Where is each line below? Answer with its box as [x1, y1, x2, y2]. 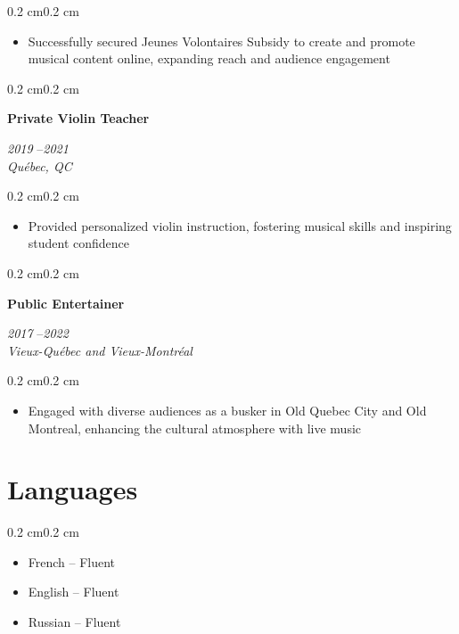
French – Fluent [28, 552, 116, 571]
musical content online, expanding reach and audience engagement [28, 49, 390, 68]
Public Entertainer [7, 293, 125, 312]
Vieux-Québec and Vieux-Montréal [7, 341, 193, 359]
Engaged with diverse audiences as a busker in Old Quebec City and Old [28, 400, 427, 419]
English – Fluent [28, 582, 119, 601]
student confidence [28, 234, 130, 252]
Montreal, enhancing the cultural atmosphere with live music [28, 418, 362, 437]
